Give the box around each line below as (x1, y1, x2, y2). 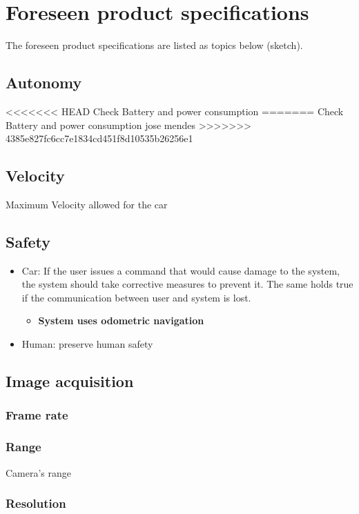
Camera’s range (6, 465, 72, 480)
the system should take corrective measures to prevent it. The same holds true (21, 277, 353, 291)
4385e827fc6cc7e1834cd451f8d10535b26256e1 (6, 131, 193, 146)
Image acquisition (6, 370, 134, 392)
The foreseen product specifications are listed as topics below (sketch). (6, 38, 303, 52)
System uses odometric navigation (38, 313, 204, 328)
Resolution (6, 495, 66, 512)
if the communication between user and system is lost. (21, 290, 251, 304)
